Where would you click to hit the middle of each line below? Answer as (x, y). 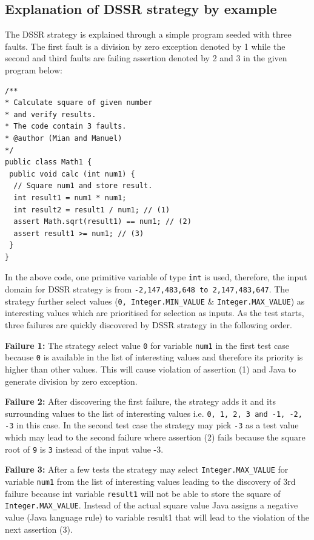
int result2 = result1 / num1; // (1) (92, 210)
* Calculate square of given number (79, 103)
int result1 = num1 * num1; (70, 197)
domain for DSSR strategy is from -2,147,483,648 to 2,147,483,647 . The (147, 289)
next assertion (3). (39, 529)
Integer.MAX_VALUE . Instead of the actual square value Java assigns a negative (152, 505)
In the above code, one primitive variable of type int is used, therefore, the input (156, 277)
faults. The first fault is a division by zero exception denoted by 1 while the (145, 46)
